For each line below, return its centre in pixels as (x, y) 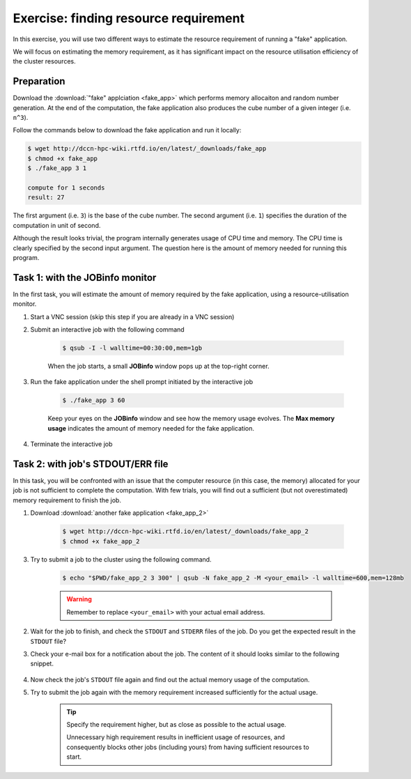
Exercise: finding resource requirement (129, 18)
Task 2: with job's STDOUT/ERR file (91, 464)
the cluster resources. (44, 61)
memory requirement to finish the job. (67, 500)
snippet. (42, 664)
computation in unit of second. (57, 225)
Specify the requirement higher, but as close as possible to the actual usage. (177, 724)
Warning (79, 599)
